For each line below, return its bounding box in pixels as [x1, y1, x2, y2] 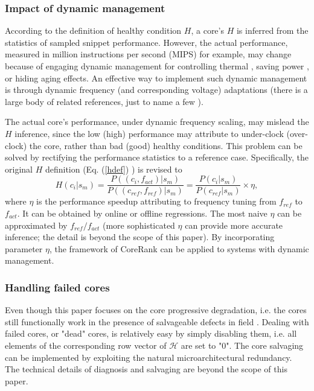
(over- [286, 127, 308, 139]
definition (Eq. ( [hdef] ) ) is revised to [45, 162, 182, 175]
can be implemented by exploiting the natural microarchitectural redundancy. [5, 351, 292, 363]
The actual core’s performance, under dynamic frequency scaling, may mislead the [5, 115, 309, 128]
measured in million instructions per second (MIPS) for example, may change [5, 48, 292, 60]
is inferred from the [236, 24, 309, 37]
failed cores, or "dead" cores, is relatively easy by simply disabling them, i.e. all [5, 327, 297, 340]
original [5, 162, 33, 175]
